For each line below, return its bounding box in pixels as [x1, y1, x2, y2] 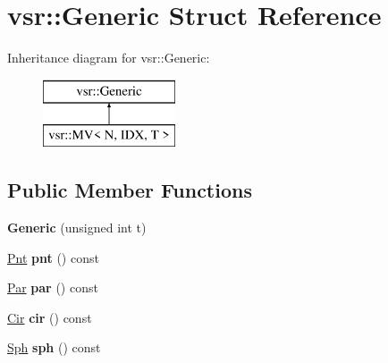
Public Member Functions [7, 176, 252, 204]
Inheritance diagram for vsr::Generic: [7, 48, 210, 67]
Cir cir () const [7, 308, 92, 326]
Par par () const [7, 278, 98, 297]
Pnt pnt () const [7, 248, 99, 266]
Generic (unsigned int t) [7, 218, 147, 237]
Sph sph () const [7, 338, 101, 357]
